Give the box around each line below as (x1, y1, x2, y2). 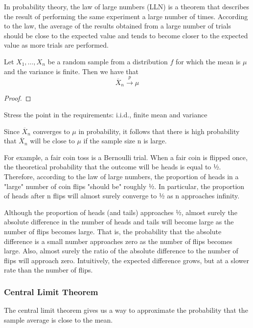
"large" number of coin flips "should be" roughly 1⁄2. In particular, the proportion (4, 181, 245, 191)
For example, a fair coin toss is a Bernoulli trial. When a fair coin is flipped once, (4, 152, 248, 162)
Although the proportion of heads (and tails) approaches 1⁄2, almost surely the (4, 207, 237, 217)
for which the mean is (175, 56, 241, 66)
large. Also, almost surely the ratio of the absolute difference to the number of (4, 246, 238, 256)
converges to (33, 126, 70, 136)
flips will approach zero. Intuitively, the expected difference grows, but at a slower (4, 255, 249, 265)
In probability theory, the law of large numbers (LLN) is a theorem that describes (4, 1, 250, 11)
